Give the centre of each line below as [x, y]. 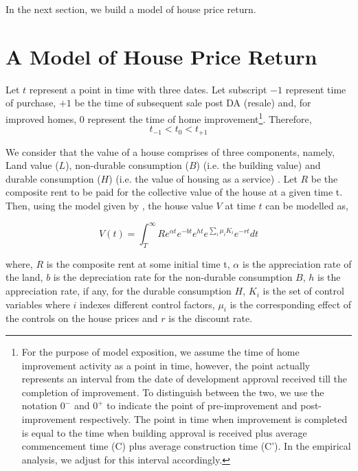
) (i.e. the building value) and [258, 165]
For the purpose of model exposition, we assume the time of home [160, 352]
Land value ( [32, 165]
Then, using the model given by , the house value [109, 205]
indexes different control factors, [147, 304]
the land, [24, 277]
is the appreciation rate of [297, 263]
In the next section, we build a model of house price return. [131, 9]
